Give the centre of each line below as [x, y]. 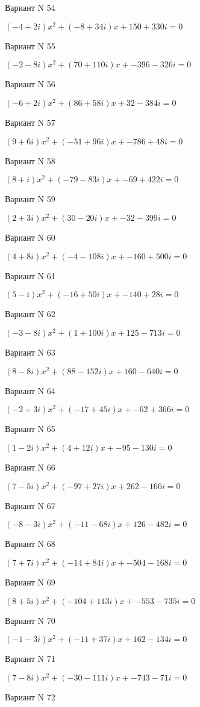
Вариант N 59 [30, 199]
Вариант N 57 [30, 122]
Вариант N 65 [30, 429]
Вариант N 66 [30, 467]
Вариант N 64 [30, 390]
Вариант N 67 [30, 505]
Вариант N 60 [30, 237]
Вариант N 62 [30, 314]
